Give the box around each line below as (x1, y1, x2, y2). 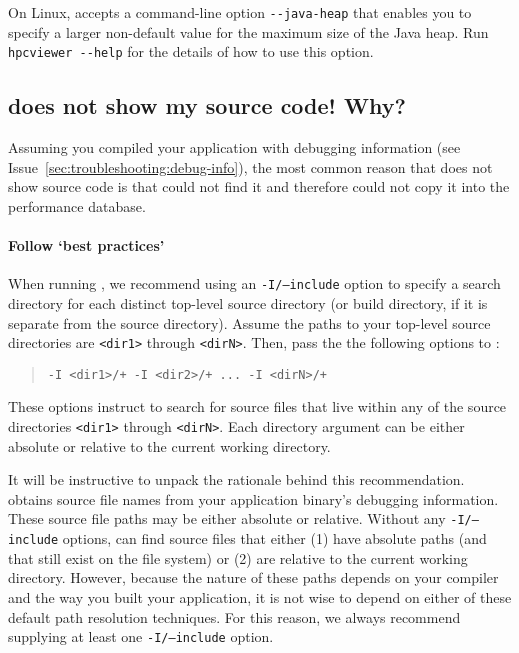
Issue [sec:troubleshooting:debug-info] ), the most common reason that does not (8, 156, 493, 177)
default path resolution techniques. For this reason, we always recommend (8, 606, 461, 627)
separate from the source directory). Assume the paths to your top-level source (8, 312, 491, 333)
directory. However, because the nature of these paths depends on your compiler (8, 567, 499, 588)
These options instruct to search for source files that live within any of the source (8, 396, 507, 417)
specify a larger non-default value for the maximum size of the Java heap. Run (8, 21, 489, 42)
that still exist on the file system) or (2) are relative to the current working (8, 547, 468, 568)
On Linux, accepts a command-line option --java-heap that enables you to (8, 2, 472, 22)
